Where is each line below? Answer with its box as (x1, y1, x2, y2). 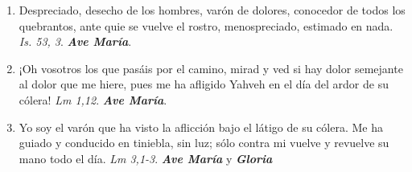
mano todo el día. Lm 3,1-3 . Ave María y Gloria (19, 149, 273, 166)
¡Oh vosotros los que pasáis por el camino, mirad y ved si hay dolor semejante (19, 59, 403, 76)
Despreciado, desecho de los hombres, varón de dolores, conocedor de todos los (19, 2, 406, 18)
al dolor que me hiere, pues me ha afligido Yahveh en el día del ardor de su (19, 76, 389, 92)
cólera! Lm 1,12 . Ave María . (19, 91, 167, 108)
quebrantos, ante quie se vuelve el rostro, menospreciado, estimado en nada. (19, 17, 393, 34)
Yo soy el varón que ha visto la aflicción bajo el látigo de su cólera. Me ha (19, 118, 383, 135)
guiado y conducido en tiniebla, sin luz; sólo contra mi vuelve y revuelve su (19, 134, 389, 151)
